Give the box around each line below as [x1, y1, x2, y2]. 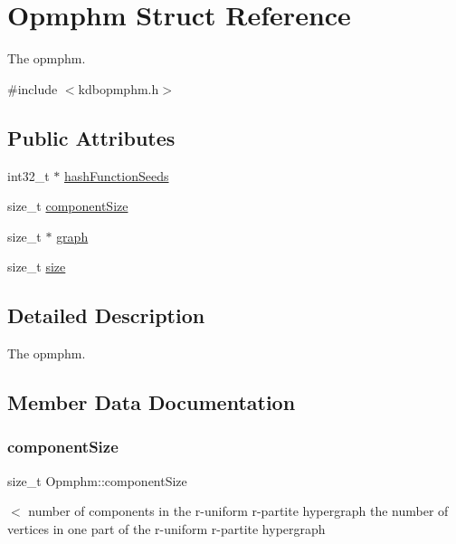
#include [7, 79, 58, 98]
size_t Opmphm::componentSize [7, 471, 187, 490]
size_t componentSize [7, 196, 128, 215]
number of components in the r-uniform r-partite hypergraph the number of [28, 501, 449, 520]
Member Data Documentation [7, 388, 296, 416]
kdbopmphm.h [78, 79, 159, 98]
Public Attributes [7, 123, 176, 151]
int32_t [7, 166, 50, 185]
